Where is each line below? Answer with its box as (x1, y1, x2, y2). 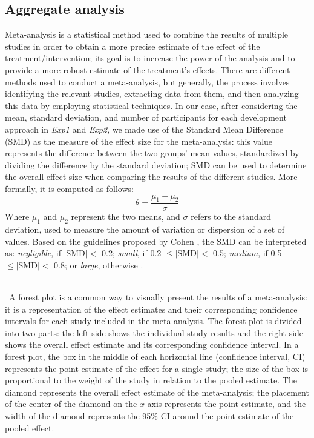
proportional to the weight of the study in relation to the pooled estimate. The (5, 374, 297, 387)
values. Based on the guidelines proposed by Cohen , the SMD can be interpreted (5, 234, 307, 247)
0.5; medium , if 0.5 (213, 247, 282, 259)
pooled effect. (5, 421, 54, 434)
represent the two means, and (71, 210, 180, 223)
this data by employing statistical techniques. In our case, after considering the (5, 99, 298, 111)
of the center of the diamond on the (5, 397, 137, 410)
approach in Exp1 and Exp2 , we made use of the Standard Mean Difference (5, 122, 283, 135)
